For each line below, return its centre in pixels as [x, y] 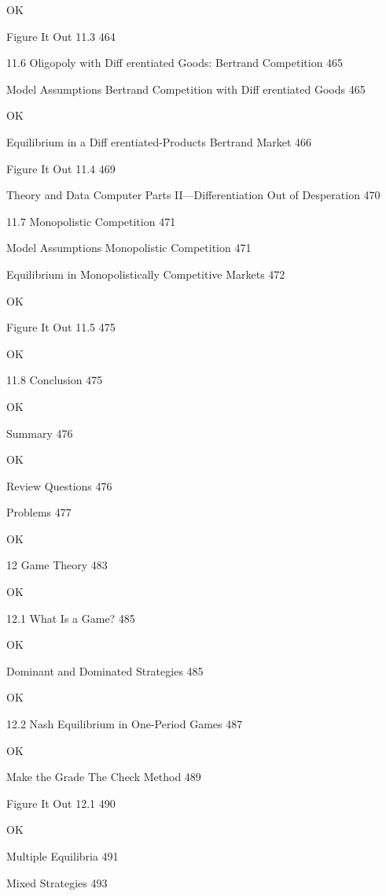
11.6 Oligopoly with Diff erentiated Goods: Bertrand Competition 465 [175, 63]
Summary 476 [40, 433]
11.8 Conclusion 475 [55, 380]
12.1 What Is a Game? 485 [71, 618]
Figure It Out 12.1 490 [61, 803]
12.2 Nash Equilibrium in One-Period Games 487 [125, 724]
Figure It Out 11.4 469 [61, 168]
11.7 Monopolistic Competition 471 [91, 221]
